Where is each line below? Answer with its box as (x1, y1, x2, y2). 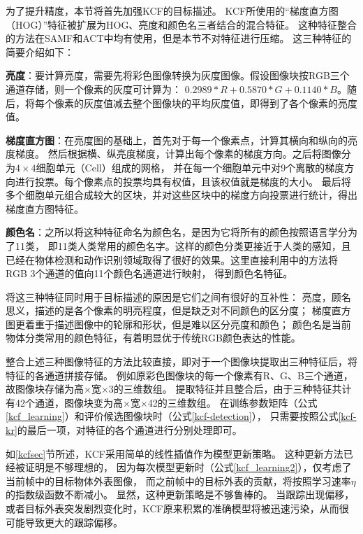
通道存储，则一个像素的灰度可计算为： (6, 81, 181, 96)
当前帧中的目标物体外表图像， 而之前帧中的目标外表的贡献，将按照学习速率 (6, 473, 351, 488)
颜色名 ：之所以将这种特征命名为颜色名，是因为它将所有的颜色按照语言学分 (6, 225, 348, 239)
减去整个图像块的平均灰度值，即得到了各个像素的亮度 (112, 95, 357, 110)
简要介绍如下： (6, 44, 74, 59)
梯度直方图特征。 (6, 201, 84, 216)
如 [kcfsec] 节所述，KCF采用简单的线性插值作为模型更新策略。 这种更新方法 (6, 446, 343, 461)
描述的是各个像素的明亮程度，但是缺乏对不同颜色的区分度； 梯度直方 (34, 303, 351, 318)
